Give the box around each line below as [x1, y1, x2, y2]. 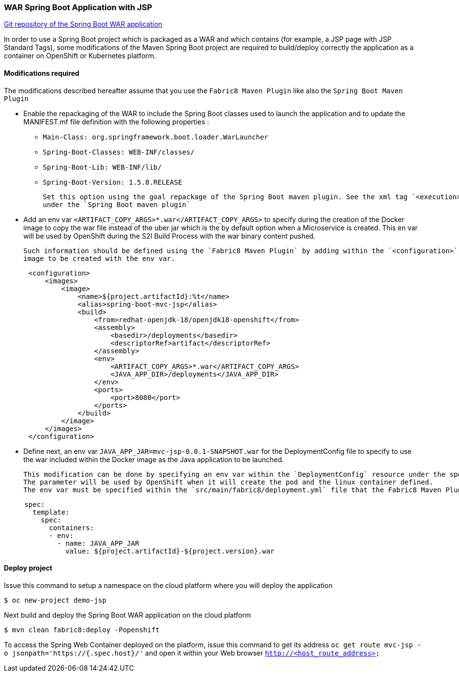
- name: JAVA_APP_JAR [57, 539, 140, 547]
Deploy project [4, 564, 53, 572]
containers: [49, 523, 94, 532]
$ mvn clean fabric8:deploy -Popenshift [4, 625, 160, 634]
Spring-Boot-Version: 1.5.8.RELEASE [43, 178, 182, 186]
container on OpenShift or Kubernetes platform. [4, 52, 156, 60]
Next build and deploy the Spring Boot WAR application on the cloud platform [4, 610, 251, 619]
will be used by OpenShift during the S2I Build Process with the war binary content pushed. [23, 231, 316, 240]
